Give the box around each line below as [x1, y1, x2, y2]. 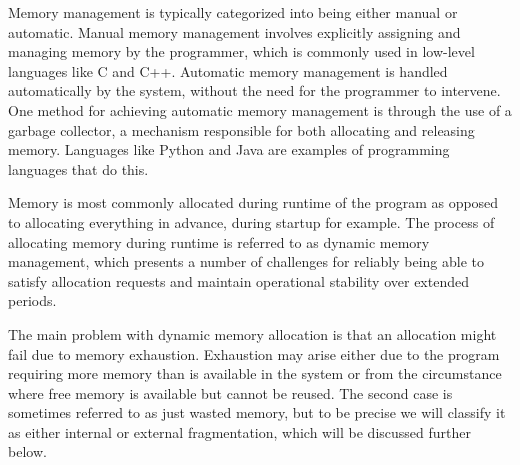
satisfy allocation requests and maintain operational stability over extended [8, 270, 469, 291]
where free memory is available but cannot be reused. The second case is [8, 382, 453, 403]
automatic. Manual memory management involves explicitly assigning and [8, 21, 461, 42]
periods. [8, 290, 57, 311]
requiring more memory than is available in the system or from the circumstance [8, 363, 502, 384]
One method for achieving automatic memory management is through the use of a [8, 99, 512, 120]
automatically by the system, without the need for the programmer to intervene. [8, 80, 501, 101]
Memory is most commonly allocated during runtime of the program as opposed [8, 192, 499, 213]
